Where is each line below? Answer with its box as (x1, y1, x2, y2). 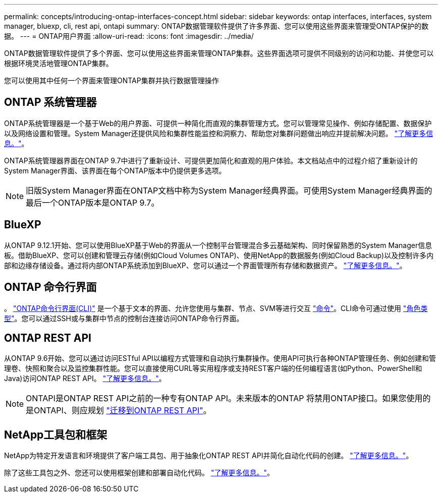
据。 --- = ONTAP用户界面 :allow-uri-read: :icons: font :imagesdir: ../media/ (4, 32, 254, 40)
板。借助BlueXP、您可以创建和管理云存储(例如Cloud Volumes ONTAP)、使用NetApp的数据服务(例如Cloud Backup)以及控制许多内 (4, 251, 434, 260)
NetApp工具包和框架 (4, 428, 107, 441)
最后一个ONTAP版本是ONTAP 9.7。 (26, 197, 159, 208)
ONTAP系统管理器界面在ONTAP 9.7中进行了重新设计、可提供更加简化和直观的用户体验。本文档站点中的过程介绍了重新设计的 (4, 156, 418, 165)
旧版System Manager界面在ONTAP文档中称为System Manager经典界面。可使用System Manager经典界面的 (26, 185, 432, 196)
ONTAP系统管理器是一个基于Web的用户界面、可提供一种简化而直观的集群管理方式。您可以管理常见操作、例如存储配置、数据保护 (4, 118, 432, 128)
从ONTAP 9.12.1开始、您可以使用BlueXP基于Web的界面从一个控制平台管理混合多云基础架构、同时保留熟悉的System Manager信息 (4, 240, 432, 250)
